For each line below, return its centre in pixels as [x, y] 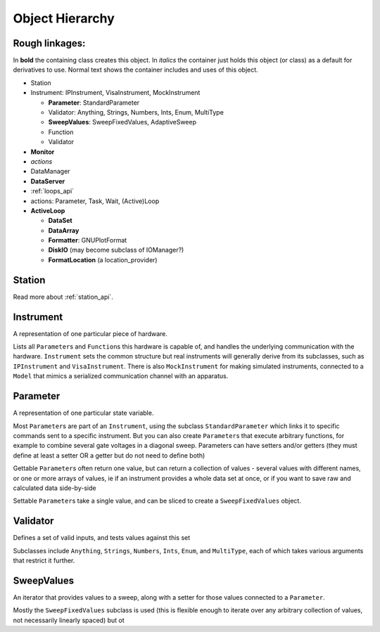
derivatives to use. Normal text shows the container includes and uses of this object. [135, 70]
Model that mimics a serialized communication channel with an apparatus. [121, 376]
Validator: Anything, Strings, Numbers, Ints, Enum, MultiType [136, 112]
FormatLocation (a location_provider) [103, 259]
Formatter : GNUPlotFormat [88, 240]
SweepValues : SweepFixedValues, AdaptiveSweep [122, 122]
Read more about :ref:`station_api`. [63, 297]
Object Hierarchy [64, 18]
